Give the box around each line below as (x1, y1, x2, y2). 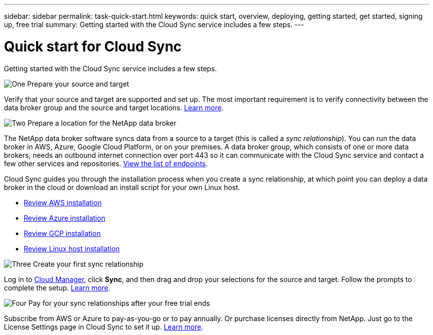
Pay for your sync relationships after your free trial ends (28, 298, 210, 307)
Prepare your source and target (27, 79, 130, 88)
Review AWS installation (24, 198, 102, 207)
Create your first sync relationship (33, 259, 144, 268)
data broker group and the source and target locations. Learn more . (4, 103, 224, 112)
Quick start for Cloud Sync (4, 38, 182, 55)
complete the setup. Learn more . (4, 283, 110, 292)
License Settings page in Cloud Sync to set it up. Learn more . (4, 322, 204, 331)
